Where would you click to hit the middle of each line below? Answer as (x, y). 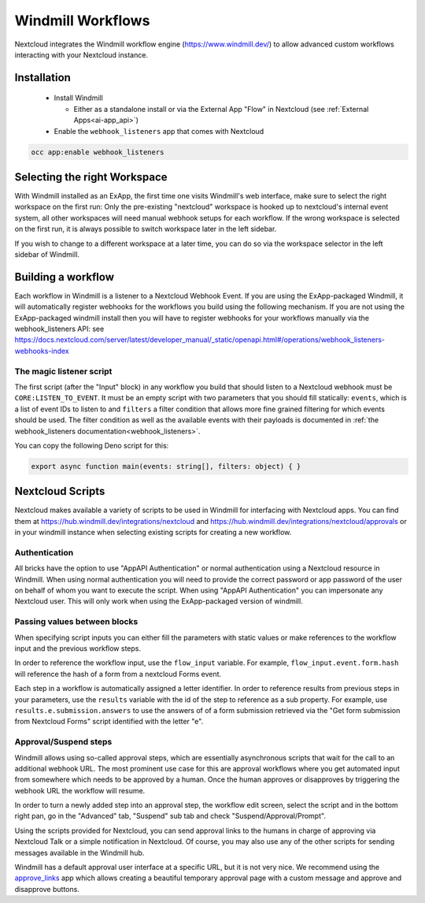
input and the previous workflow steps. (78, 648)
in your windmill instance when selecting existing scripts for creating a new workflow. (153, 533)
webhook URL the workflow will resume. (80, 790)
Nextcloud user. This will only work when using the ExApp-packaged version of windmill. (159, 601)
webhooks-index (42, 351)
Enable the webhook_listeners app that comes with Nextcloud (159, 131)
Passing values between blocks (76, 622)
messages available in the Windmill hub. (79, 853)
